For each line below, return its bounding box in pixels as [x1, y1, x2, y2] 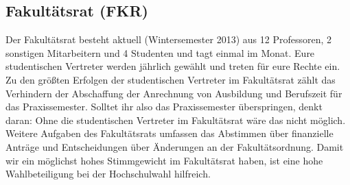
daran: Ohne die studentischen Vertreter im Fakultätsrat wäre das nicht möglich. [5, 112, 346, 127]
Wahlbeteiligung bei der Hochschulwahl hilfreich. [5, 166, 211, 181]
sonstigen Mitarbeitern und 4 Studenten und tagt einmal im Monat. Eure [5, 45, 315, 60]
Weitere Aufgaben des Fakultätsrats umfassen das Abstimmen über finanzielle [5, 126, 334, 140]
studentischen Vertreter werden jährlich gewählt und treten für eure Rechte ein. [5, 59, 340, 73]
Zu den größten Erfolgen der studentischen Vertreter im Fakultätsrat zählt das [5, 72, 336, 86]
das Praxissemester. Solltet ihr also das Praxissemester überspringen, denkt [5, 99, 323, 114]
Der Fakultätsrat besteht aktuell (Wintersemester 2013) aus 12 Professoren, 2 [5, 32, 332, 47]
